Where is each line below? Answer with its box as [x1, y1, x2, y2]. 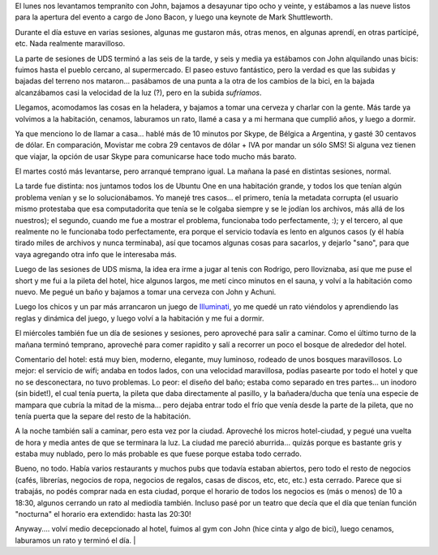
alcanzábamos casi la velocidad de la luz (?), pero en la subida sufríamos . [15, 88, 263, 97]
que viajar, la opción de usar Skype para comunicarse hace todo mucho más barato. [15, 151, 297, 161]
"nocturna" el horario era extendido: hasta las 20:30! [15, 510, 191, 519]
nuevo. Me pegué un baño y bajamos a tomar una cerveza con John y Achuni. [15, 286, 277, 296]
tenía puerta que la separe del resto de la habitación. [15, 411, 191, 421]
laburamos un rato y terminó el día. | [15, 536, 136, 545]
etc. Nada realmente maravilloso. [15, 39, 126, 49]
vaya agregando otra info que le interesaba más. [15, 249, 178, 259]
